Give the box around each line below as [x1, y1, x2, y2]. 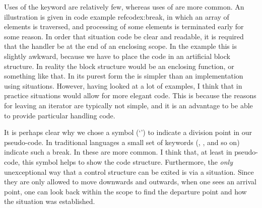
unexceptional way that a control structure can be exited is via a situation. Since [4, 166, 254, 177]
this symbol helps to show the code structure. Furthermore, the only [22, 156, 233, 167]
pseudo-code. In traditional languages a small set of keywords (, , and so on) [4, 136, 240, 147]
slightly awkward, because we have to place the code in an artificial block [4, 50, 230, 61]
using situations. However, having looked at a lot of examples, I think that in [4, 80, 242, 91]
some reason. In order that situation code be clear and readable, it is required [4, 31, 244, 41]
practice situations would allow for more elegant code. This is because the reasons [4, 90, 256, 101]
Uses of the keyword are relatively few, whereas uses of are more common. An [4, 2, 244, 12]
